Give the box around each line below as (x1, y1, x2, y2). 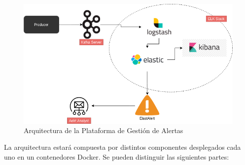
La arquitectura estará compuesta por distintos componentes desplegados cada (4, 142, 241, 152)
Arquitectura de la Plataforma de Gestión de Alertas (24, 125, 183, 136)
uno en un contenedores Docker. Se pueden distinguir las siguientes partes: (4, 151, 229, 162)
